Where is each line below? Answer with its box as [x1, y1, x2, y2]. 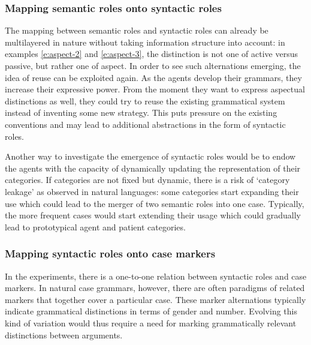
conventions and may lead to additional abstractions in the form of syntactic [5, 118, 286, 130]
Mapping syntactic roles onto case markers [5, 246, 216, 261]
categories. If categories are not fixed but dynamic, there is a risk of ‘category [5, 173, 290, 186]
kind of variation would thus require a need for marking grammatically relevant [5, 316, 297, 329]
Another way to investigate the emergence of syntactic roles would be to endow [5, 150, 296, 163]
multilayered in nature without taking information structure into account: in [5, 35, 285, 48]
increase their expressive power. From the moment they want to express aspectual [5, 83, 305, 95]
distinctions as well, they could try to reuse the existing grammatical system [5, 94, 285, 107]
